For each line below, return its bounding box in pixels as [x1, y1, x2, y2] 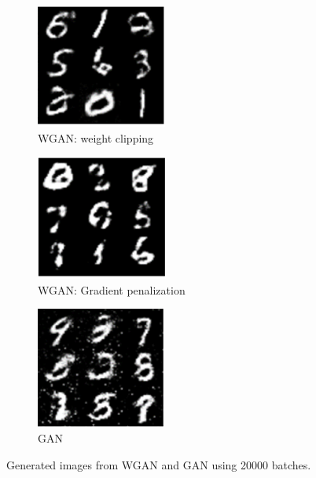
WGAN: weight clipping [38, 129, 154, 146]
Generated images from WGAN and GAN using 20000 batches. [6, 456, 311, 472]
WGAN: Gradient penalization [38, 281, 186, 298]
